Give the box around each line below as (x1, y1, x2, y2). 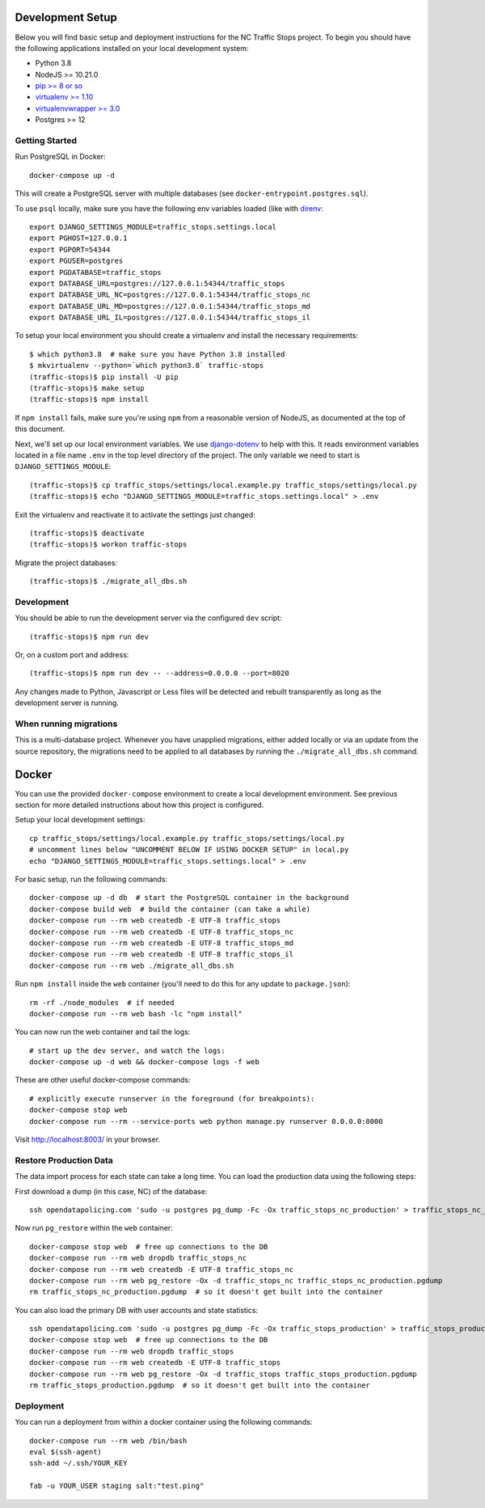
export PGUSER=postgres (29, 256, 124, 266)
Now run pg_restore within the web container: (15, 1223, 173, 1233)
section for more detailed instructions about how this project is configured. (15, 800, 264, 810)
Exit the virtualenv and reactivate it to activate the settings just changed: (15, 509, 256, 519)
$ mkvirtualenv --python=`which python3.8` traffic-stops (29, 361, 264, 370)
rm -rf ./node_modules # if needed (29, 998, 175, 1007)
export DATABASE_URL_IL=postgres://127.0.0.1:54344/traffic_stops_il (29, 313, 311, 323)
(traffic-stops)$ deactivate (29, 528, 145, 538)
